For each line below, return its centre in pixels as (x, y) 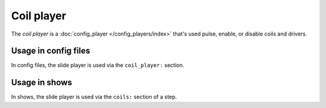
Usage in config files (51, 51)
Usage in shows (42, 82)
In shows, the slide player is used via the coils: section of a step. (94, 97)
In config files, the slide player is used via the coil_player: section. (97, 65)
